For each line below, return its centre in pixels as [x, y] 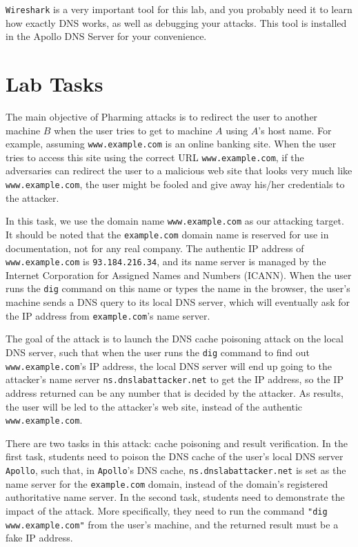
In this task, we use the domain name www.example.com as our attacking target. [175, 221]
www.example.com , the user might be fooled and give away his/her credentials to [175, 184]
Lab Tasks [54, 84]
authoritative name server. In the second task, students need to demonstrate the [175, 497]
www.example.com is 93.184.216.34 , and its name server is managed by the [166, 261]
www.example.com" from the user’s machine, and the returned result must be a [172, 524]
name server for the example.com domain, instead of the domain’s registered [167, 483]
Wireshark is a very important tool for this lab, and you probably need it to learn [179, 9]
